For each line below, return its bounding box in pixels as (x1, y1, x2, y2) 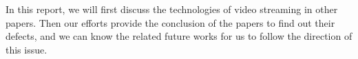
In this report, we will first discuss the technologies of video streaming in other (6, 2, 338, 16)
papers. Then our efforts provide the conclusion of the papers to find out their (6, 15, 335, 29)
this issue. (6, 42, 48, 56)
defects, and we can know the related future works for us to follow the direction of (6, 29, 352, 43)
